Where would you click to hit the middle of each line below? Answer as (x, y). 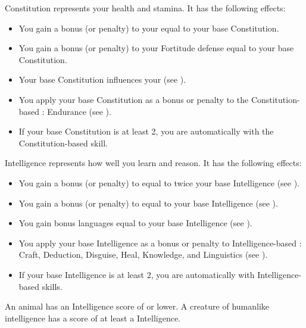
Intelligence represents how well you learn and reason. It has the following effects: (153, 163)
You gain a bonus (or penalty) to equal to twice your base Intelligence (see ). (159, 182)
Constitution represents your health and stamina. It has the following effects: (145, 8)
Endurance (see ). (79, 111)
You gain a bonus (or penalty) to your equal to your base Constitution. (149, 28)
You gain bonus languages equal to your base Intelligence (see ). (135, 223)
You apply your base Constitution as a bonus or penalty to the (134, 99)
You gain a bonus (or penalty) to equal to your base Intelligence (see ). (148, 203)
